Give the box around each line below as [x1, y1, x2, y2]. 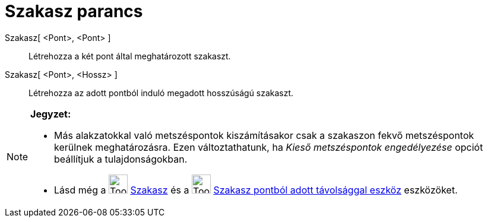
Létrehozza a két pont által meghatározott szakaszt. [28, 50, 231, 61]
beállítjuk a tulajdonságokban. [54, 153, 188, 165]
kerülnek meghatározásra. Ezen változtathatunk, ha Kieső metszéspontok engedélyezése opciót [54, 141, 483, 153]
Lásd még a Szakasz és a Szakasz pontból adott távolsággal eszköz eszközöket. [54, 183, 458, 196]
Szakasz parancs [5, 1, 143, 21]
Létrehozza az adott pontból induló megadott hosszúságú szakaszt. [28, 87, 294, 98]
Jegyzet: [30, 107, 71, 120]
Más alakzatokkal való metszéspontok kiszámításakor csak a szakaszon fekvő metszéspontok [54, 129, 474, 141]
